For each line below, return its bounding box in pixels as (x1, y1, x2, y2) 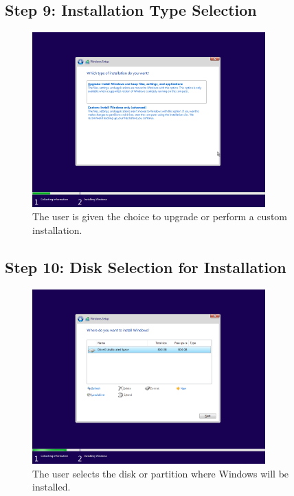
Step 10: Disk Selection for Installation (5, 256, 286, 277)
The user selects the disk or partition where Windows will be (32, 466, 289, 480)
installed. (32, 480, 71, 494)
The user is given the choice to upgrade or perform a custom (32, 209, 287, 224)
